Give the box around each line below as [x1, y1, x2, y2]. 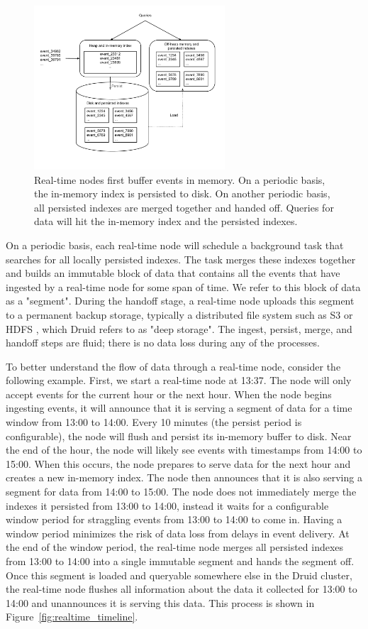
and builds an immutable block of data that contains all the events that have [6, 266, 340, 280]
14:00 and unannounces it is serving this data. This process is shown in [6, 595, 315, 610]
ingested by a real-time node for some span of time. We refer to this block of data [6, 279, 361, 294]
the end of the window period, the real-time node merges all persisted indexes [6, 540, 344, 554]
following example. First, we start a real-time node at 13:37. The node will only [6, 373, 352, 388]
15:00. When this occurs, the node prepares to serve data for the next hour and [6, 456, 351, 471]
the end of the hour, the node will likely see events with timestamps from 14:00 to [6, 442, 362, 457]
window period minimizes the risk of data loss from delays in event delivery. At [6, 525, 350, 540]
